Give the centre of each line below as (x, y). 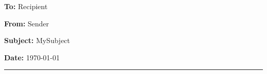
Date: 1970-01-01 (32, 57)
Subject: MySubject (37, 40)
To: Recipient (26, 6)
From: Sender (27, 23)
